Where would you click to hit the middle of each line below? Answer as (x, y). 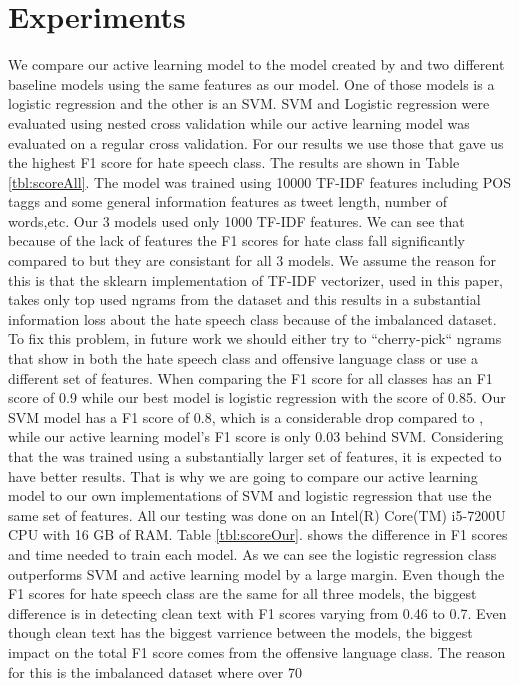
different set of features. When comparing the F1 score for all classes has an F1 (250, 377)
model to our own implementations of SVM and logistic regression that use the (250, 495)
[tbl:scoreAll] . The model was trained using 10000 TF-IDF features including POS (259, 181)
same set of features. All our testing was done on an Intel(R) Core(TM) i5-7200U (257, 514)
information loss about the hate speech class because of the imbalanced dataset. (252, 318)
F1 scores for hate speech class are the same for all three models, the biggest (242, 593)
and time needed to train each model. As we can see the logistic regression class (252, 553)
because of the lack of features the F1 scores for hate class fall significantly (236, 240)
